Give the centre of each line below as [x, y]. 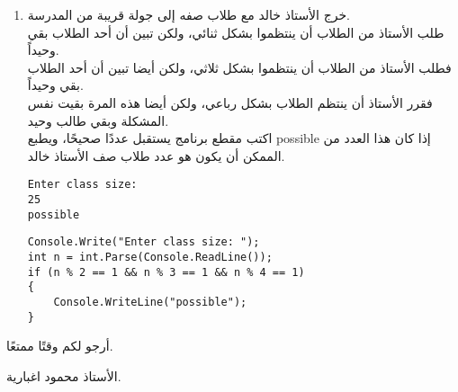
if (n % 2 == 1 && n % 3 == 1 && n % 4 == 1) [166, 272]
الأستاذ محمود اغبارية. [64, 375]
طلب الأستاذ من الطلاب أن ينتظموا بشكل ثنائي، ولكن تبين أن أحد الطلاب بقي [236, 32]
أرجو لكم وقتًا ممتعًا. [60, 346]
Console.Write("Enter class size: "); [144, 242]
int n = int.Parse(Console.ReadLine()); [150, 257]
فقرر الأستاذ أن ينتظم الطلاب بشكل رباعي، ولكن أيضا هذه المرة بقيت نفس [230, 102]
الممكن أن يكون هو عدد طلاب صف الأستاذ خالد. [156, 155]
